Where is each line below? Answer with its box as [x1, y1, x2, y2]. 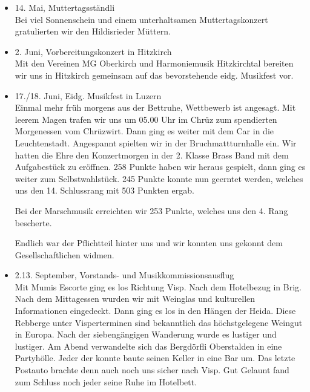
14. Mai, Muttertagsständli [15, 1, 115, 13]
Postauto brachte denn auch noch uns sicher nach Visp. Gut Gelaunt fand [15, 364, 289, 376]
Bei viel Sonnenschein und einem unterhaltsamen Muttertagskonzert [15, 13, 268, 25]
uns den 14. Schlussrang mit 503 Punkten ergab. [15, 184, 194, 197]
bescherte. [15, 216, 52, 229]
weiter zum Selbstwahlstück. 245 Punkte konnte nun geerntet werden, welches [15, 172, 303, 185]
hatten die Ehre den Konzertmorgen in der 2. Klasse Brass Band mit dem [15, 148, 289, 161]
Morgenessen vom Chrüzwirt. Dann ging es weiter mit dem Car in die [15, 125, 274, 137]
